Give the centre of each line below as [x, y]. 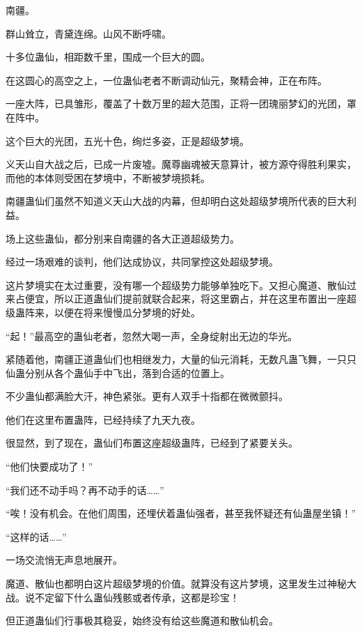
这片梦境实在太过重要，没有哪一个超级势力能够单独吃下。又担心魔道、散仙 [176, 285]
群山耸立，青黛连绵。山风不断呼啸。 [88, 33]
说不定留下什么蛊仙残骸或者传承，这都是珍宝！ [132, 597]
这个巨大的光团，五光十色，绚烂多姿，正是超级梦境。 [127, 140]
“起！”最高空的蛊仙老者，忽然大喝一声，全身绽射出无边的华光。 [152, 336]
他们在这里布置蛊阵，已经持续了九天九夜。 [103, 419]
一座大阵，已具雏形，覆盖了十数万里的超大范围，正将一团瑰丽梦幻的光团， [176, 103]
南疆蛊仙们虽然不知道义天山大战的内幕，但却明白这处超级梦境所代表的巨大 [176, 201]
